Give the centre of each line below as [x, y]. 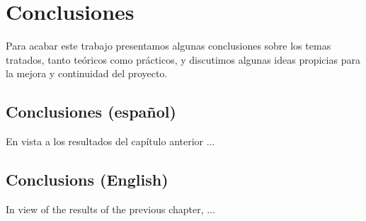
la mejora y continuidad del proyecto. [87, 73]
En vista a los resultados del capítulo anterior [105, 141]
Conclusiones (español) [91, 112]
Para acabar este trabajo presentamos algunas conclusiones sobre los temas [168, 46]
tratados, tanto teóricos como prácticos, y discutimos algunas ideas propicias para [183, 59]
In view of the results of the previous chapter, [105, 209]
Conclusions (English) [87, 180]
